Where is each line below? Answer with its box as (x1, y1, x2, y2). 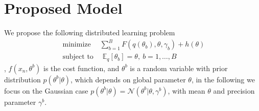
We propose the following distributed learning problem (4, 27, 175, 38)
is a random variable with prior (130, 62, 228, 73)
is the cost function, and (43, 62, 120, 73)
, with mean (168, 85, 205, 96)
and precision (213, 85, 255, 96)
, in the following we (191, 74, 255, 84)
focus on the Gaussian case (4, 85, 88, 96)
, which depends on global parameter (70, 74, 186, 84)
